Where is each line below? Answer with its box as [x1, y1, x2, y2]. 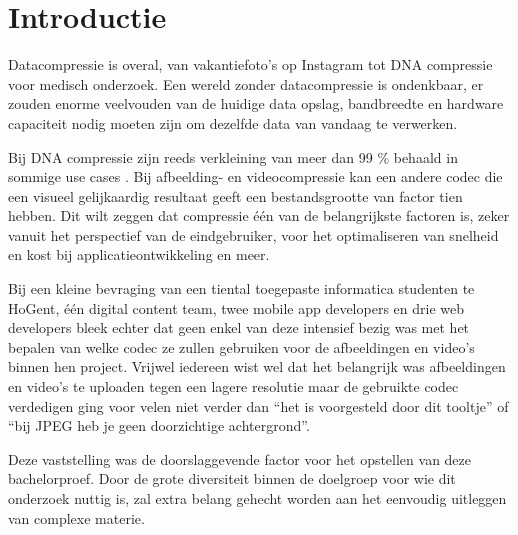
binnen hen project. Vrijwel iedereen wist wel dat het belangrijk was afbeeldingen [8, 356, 506, 377]
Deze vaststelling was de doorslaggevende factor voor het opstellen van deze [8, 448, 472, 469]
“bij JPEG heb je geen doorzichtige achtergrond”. [8, 415, 310, 436]
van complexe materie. [8, 507, 145, 528]
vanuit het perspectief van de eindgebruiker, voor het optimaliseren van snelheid [8, 224, 499, 245]
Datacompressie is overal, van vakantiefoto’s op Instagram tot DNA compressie [8, 54, 493, 75]
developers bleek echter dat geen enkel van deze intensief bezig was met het [8, 317, 470, 338]
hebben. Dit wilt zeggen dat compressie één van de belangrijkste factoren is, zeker [8, 205, 510, 226]
